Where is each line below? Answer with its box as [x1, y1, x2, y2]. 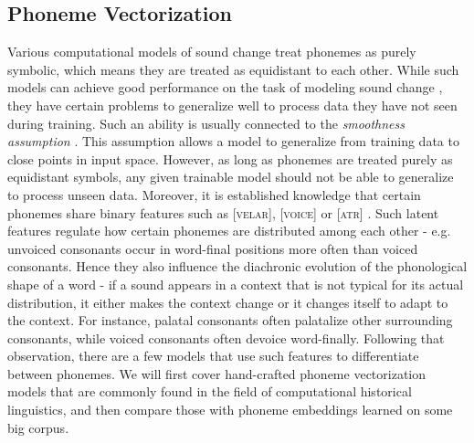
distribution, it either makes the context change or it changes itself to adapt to [7, 292, 448, 311]
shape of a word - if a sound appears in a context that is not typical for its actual [7, 274, 464, 293]
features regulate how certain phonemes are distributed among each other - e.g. [7, 221, 451, 240]
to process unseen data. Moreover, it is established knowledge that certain [7, 185, 421, 204]
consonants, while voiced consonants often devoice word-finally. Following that [7, 328, 445, 347]
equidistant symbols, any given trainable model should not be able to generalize [7, 167, 454, 186]
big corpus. [7, 417, 69, 437]
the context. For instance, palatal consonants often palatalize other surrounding [7, 311, 453, 330]
